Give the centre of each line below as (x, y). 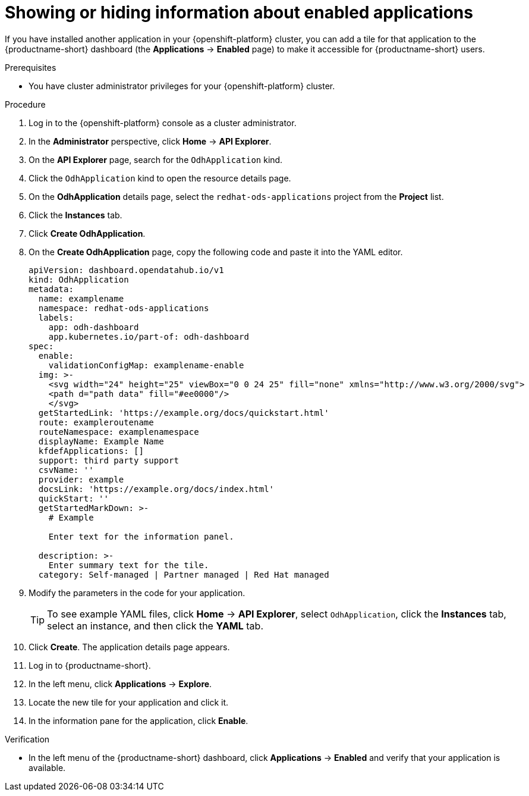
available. (47, 767)
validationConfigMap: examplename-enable (146, 365)
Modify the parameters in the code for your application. (137, 593)
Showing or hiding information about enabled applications (239, 12)
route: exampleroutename (96, 422)
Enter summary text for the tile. (129, 565)
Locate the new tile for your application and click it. (129, 702)
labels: (56, 317)
